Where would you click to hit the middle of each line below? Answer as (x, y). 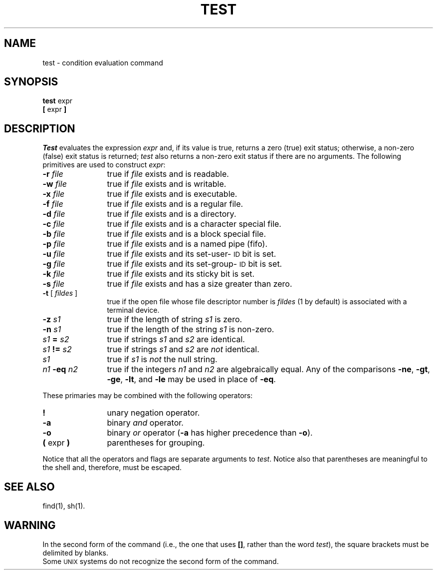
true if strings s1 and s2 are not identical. (183, 349)
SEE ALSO (29, 487)
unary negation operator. (153, 413)
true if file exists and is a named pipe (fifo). (187, 244)
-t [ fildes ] (60, 293)
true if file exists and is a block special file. (186, 234)
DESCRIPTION (40, 128)
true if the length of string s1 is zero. (175, 319)
